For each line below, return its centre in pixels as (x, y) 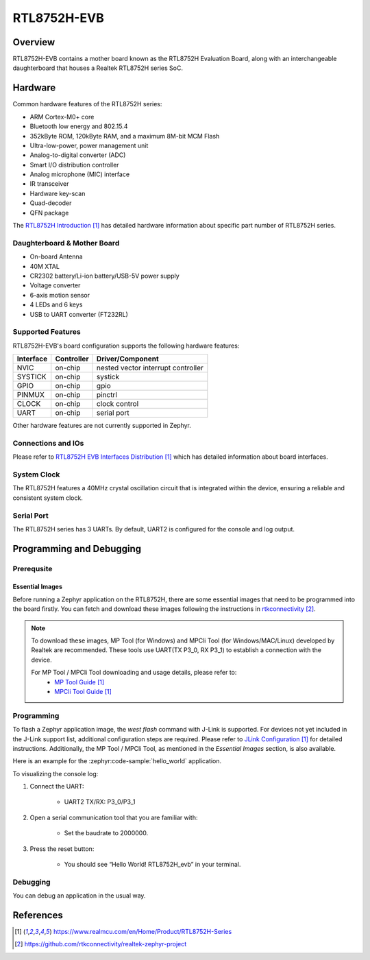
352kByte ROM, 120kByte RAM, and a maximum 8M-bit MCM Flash (125, 136)
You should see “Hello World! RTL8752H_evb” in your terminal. (152, 865)
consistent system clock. (48, 498)
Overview (34, 42)
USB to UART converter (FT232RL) (79, 314)
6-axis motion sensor (60, 295)
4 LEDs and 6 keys (56, 304)
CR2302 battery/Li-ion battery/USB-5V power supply (104, 276)
